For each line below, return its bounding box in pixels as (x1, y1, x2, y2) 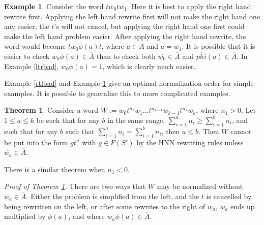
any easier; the (4, 21, 49, 31)
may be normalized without (157, 181, 243, 191)
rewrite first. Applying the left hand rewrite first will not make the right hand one (4, 11, 260, 21)
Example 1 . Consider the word (4, 1, 104, 11)
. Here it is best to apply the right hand (127, 1, 251, 11)
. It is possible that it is (182, 41, 255, 51)
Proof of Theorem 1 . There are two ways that (4, 181, 146, 191)
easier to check (4, 50, 50, 61)
